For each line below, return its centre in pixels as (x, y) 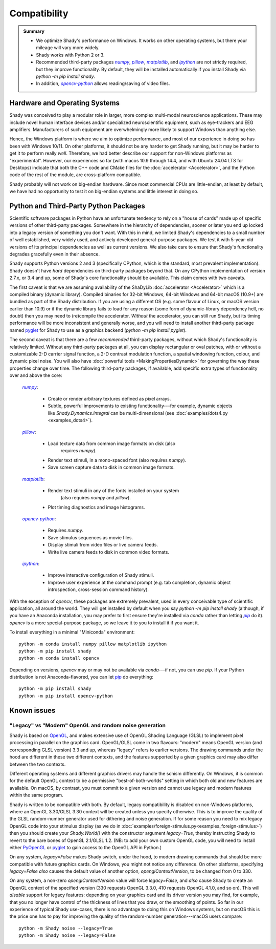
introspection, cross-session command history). (98, 589)
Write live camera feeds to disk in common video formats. (109, 552)
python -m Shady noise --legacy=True (66, 928)
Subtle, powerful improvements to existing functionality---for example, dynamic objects (140, 406)
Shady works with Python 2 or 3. (70, 55)
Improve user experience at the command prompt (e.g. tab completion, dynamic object (139, 582)
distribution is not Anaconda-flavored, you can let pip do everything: (81, 677)
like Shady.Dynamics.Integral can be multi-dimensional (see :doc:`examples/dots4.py (138, 413)
